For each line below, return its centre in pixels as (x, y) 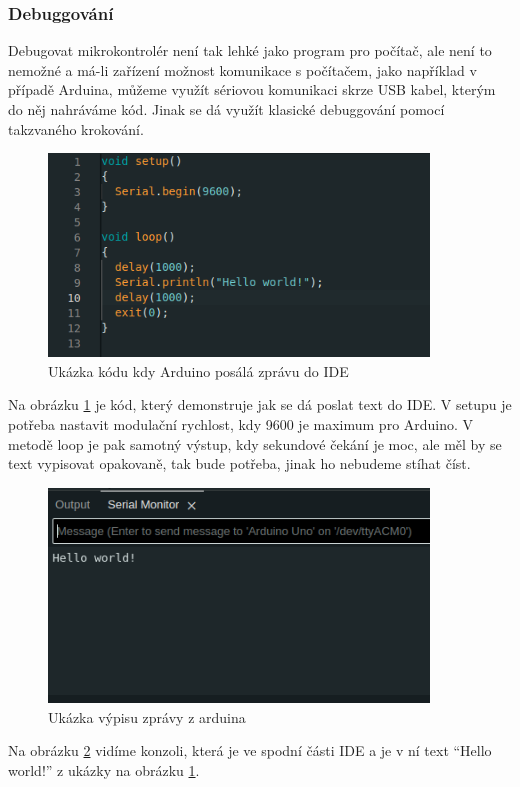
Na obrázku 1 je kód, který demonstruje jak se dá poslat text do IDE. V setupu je (260, 404)
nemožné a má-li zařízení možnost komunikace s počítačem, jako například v (242, 69)
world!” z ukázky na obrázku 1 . (104, 769)
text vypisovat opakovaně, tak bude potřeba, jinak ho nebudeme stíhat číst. (239, 463)
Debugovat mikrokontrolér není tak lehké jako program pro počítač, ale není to (250, 50)
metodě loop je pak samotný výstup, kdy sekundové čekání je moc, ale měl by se (255, 443)
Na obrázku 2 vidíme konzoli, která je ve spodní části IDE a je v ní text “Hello (250, 750)
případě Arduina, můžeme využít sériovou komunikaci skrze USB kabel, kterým (252, 89)
